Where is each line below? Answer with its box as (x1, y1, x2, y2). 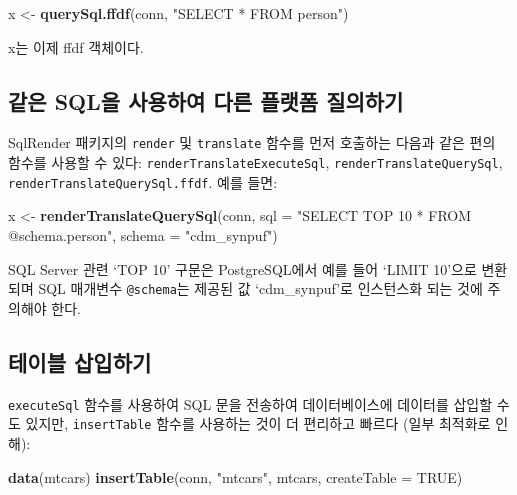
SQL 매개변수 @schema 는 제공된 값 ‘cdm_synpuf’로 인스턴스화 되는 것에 (38, 278, 483, 299)
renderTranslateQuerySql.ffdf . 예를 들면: (8, 171, 278, 192)
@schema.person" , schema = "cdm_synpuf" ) (8, 224, 278, 245)
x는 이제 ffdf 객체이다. (8, 36, 144, 57)
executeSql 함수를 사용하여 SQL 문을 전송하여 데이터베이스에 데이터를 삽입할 (8, 393, 493, 414)
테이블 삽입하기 (8, 346, 152, 377)
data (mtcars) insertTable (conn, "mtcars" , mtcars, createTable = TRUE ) (8, 466, 463, 487)
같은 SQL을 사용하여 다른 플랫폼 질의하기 (8, 85, 404, 116)
